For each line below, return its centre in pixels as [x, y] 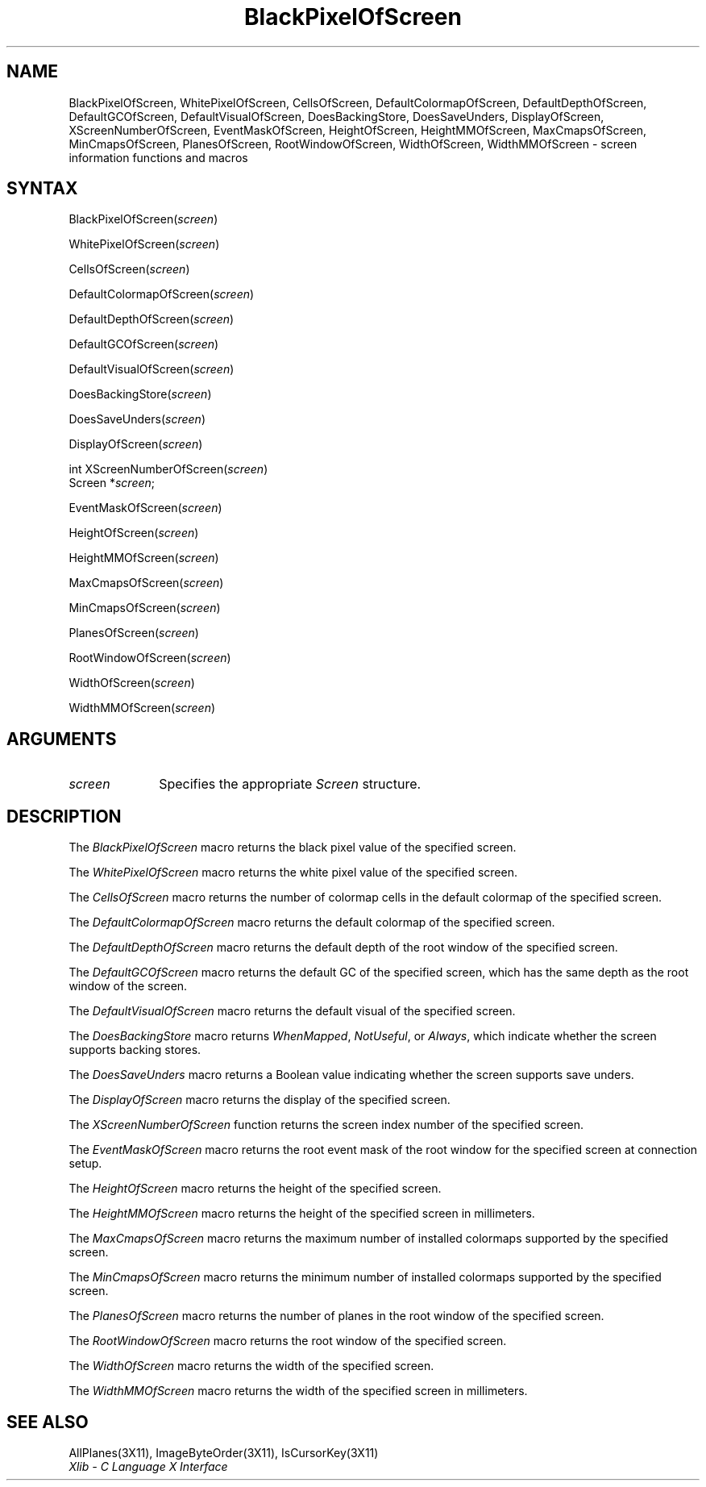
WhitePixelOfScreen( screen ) [144, 244]
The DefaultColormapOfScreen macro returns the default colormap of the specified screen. [312, 923]
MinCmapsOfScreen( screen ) [145, 608]
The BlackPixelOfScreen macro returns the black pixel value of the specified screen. [293, 848]
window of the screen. [128, 986]
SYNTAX [42, 189]
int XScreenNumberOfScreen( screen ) [168, 469]
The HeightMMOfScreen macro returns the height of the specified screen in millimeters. [302, 1214]
